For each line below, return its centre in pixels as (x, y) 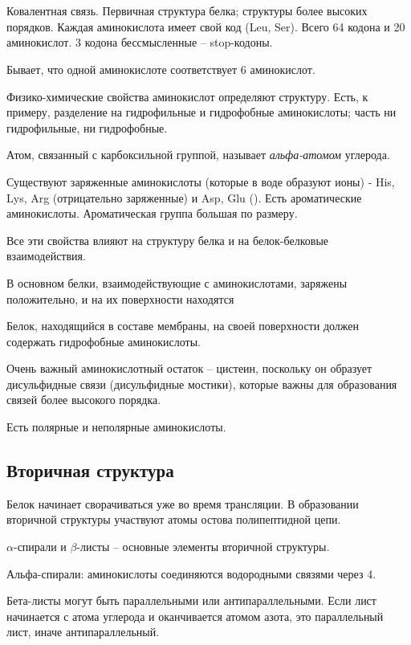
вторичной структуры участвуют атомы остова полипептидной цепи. (174, 519)
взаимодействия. (46, 256)
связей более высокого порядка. (84, 400)
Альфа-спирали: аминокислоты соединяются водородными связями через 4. (191, 573)
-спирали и (40, 547)
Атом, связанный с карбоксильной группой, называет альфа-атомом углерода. (198, 155)
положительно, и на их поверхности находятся (120, 298)
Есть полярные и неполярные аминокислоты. (116, 427)
